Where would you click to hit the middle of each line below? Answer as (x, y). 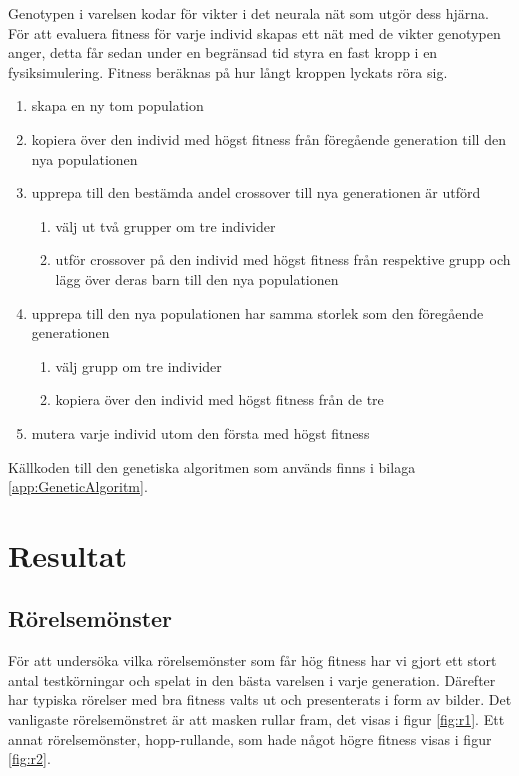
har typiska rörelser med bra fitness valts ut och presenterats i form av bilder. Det (260, 699)
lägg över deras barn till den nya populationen (197, 278)
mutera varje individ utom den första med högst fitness (200, 432)
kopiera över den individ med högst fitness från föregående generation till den (268, 138)
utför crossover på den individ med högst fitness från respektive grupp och (283, 259)
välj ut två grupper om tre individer (165, 225)
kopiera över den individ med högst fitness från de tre (219, 399)
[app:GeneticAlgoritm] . (78, 486)
